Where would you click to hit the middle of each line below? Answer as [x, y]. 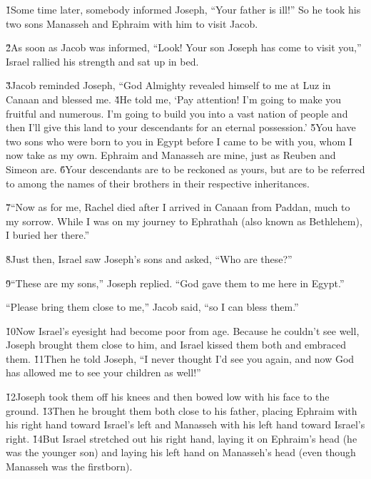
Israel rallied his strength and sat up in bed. [102, 61]
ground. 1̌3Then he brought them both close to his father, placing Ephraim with [182, 410]
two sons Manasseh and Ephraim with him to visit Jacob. [132, 23]
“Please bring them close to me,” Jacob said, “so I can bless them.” [152, 307]
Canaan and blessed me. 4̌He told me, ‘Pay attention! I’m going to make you [174, 99]
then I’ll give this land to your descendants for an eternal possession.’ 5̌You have [181, 127]
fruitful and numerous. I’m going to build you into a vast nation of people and [177, 113]
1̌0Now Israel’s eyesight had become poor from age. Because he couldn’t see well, [183, 330]
